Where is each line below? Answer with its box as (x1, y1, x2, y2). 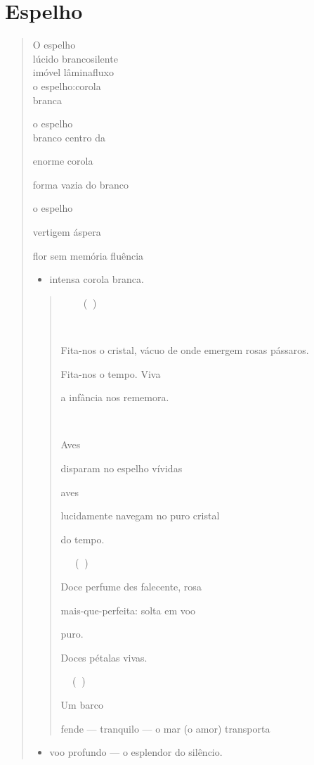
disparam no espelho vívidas (60, 461, 183, 475)
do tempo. (60, 531, 105, 546)
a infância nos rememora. (60, 390, 169, 405)
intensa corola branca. (49, 272, 144, 286)
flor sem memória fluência (32, 248, 144, 263)
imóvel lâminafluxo (32, 65, 114, 80)
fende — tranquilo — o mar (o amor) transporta (60, 721, 270, 735)
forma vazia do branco (32, 177, 129, 191)
